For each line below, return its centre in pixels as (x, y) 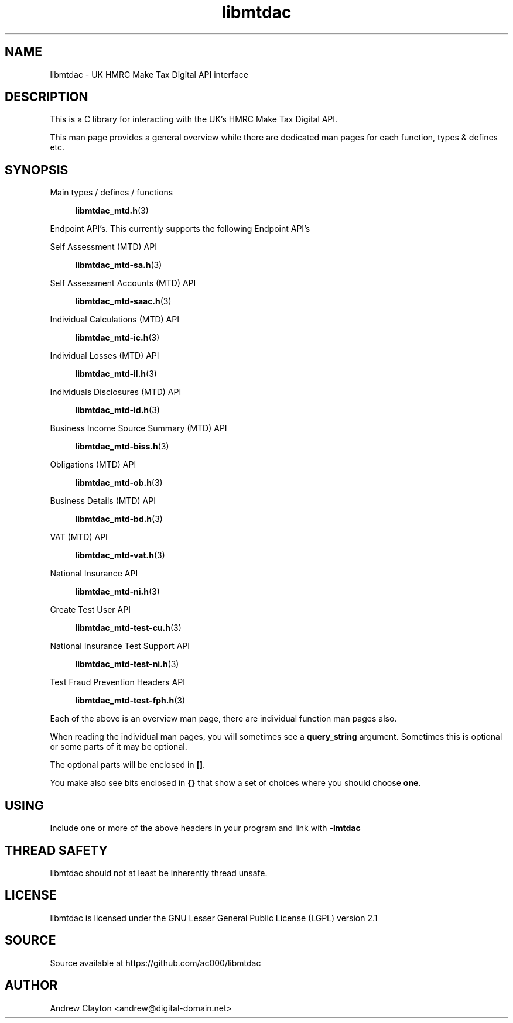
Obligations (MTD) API (93, 465)
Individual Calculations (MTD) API (114, 320)
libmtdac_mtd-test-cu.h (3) (128, 628)
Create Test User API (90, 610)
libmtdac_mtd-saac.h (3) (123, 301)
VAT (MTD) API (79, 537)
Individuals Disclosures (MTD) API (116, 392)
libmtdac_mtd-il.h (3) (116, 374)
